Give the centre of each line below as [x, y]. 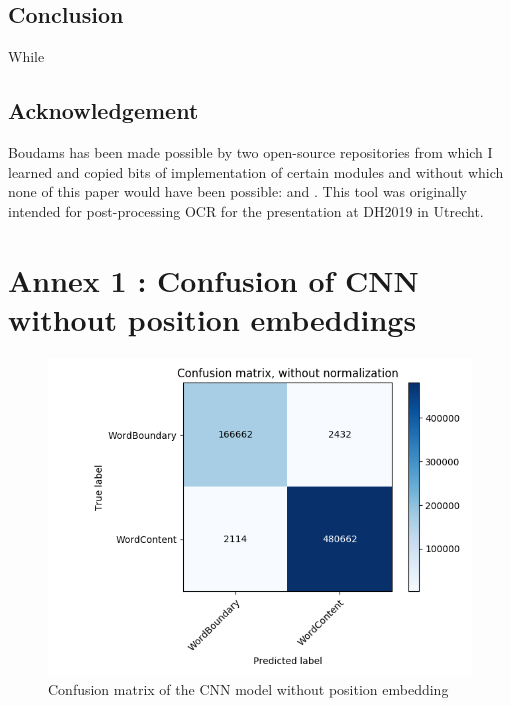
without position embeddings [212, 318]
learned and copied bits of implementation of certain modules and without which [256, 171]
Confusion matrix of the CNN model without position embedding [248, 689]
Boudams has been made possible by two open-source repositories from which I [250, 152]
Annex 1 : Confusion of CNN [213, 279]
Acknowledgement [103, 110]
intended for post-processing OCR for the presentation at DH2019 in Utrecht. [246, 210]
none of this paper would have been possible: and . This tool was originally [238, 191]
